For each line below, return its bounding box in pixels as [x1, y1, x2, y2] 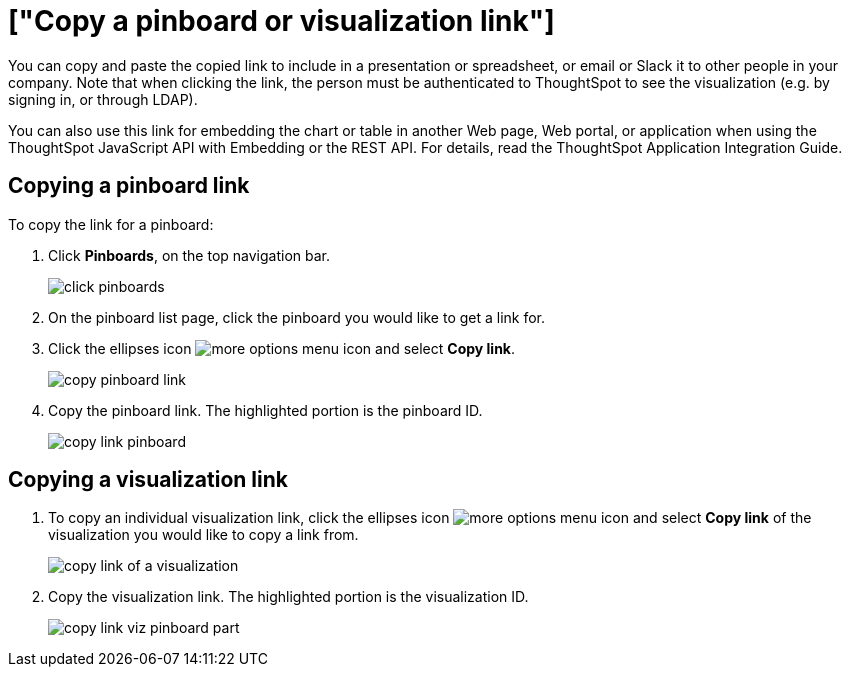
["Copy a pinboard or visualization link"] [8, 4, 555, 38]
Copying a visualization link [8, 467, 288, 493]
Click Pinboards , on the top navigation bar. [48, 246, 331, 264]
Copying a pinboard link [8, 173, 250, 199]
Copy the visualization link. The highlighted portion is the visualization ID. [48, 588, 529, 606]
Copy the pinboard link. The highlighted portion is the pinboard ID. [48, 401, 483, 419]
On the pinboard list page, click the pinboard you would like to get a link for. [48, 308, 546, 326]
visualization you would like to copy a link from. [48, 526, 359, 544]
